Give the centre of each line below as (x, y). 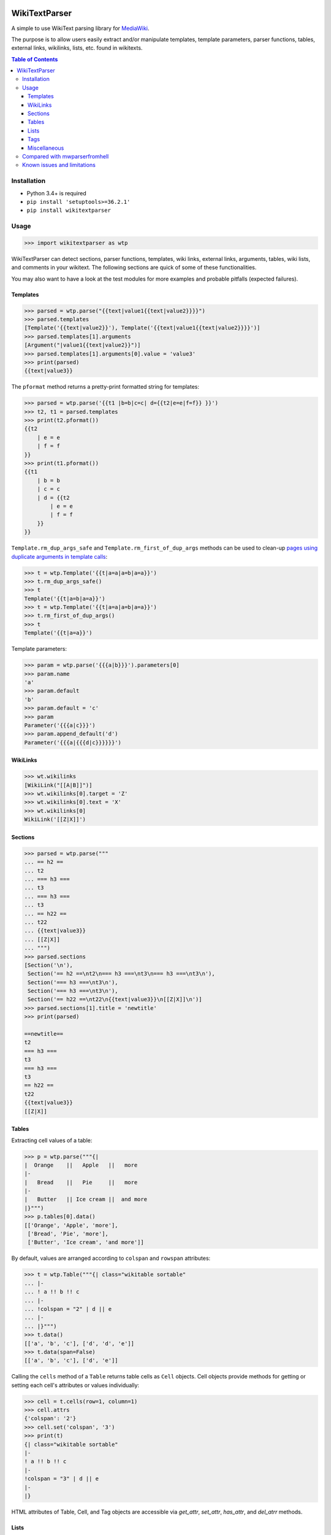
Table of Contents (35, 59)
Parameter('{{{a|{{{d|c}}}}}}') (73, 742)
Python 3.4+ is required (57, 193)
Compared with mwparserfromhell (66, 156)
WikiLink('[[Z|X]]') (55, 819)
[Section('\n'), (49, 965)
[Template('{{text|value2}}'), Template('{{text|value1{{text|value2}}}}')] (142, 328)
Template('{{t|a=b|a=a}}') (65, 598)
